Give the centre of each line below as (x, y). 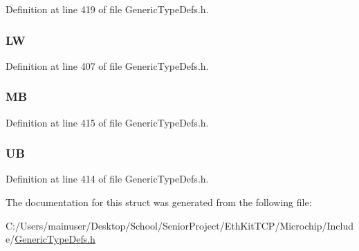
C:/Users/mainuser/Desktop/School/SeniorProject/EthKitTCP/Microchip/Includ (180, 225)
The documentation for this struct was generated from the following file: (159, 202)
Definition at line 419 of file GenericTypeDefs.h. (107, 9)
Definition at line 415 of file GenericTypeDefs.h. (107, 122)
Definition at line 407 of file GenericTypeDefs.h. (107, 65)
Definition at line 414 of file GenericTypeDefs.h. (107, 179)
